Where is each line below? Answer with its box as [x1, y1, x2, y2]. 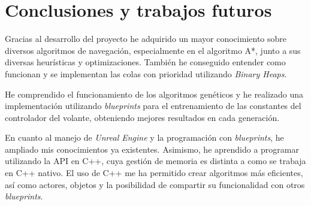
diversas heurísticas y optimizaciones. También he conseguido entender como [5, 56, 286, 68]
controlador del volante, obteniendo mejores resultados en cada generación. [5, 111, 280, 123]
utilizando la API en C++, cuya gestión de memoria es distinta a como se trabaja [5, 154, 306, 167]
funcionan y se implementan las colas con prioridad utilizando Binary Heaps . [5, 67, 287, 80]
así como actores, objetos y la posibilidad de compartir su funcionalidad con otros [5, 178, 305, 190]
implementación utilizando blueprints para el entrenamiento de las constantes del [5, 99, 301, 112]
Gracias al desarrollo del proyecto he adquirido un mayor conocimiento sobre [5, 32, 286, 45]
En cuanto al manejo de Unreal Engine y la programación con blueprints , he [5, 131, 284, 144]
